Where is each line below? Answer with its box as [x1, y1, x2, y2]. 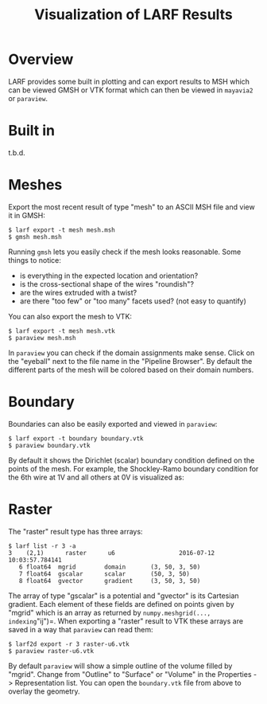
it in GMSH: [8, 210, 46, 220]
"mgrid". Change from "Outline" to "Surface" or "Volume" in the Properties [8, 669, 252, 679]
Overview [8, 50, 74, 68]
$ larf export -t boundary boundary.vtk [8, 434, 145, 443]
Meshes [8, 176, 63, 194]
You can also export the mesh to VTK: [8, 311, 133, 321]
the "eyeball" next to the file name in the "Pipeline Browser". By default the [8, 356, 253, 366]
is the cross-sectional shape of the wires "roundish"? [19, 279, 195, 288]
